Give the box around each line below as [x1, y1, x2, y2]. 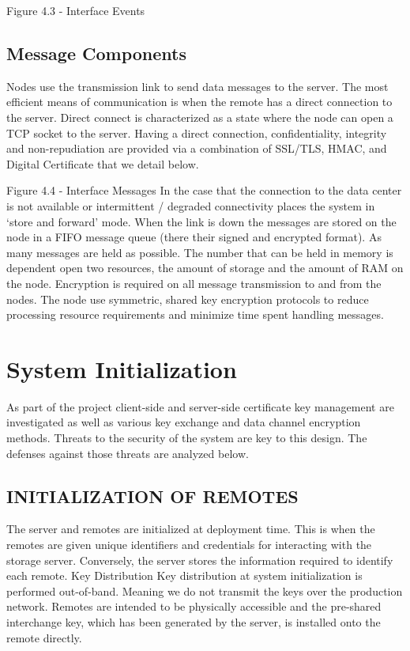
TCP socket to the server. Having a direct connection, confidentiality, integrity [6, 124, 387, 141]
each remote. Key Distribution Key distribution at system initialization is [6, 567, 363, 584]
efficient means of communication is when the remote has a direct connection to [6, 93, 393, 110]
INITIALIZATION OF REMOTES [6, 483, 299, 508]
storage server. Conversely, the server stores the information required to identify [6, 551, 393, 568]
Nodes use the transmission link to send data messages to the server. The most [6, 78, 389, 94]
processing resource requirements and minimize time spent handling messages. [6, 306, 384, 323]
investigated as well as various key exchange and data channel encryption [6, 414, 361, 430]
